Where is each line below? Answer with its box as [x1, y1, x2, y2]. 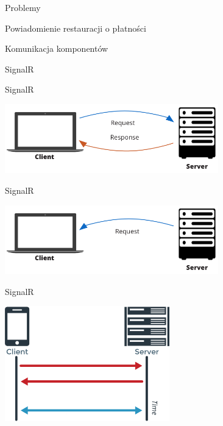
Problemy [5, 1, 41, 13]
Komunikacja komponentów [5, 42, 108, 55]
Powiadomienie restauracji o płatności [5, 21, 146, 34]
